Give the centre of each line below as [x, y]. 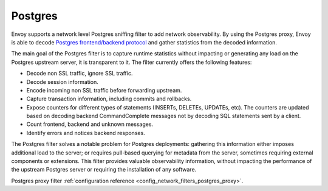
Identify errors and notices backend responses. [86, 133]
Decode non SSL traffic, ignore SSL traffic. [80, 74]
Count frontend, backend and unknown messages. [90, 124]
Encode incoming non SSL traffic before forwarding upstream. [104, 90]
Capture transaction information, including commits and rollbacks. [109, 99]
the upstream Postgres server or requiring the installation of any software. [104, 170]
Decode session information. [62, 82]
